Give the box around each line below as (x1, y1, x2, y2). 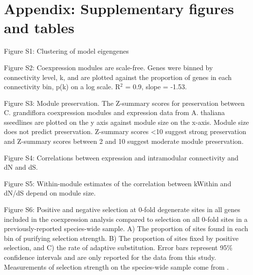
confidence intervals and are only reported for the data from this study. (4, 252, 217, 262)
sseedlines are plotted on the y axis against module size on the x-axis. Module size (4, 117, 249, 127)
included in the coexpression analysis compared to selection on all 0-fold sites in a (4, 214, 248, 224)
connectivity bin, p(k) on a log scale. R (4, 81, 121, 92)
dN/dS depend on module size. (4, 188, 96, 198)
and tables (4, 18, 74, 38)
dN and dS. (4, 162, 38, 172)
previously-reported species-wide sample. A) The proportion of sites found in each (4, 223, 248, 234)
